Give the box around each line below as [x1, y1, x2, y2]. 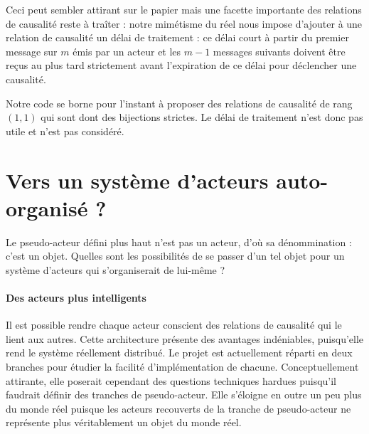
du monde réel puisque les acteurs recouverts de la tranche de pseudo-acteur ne [6, 401, 351, 416]
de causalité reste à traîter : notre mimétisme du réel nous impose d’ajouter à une [6, 16, 363, 31]
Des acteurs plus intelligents [6, 290, 146, 305]
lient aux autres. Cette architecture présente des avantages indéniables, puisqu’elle [6, 331, 364, 346]
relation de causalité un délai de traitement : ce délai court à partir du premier [6, 30, 349, 45]
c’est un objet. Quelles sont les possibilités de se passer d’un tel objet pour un [6, 248, 345, 263]
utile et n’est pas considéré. [6, 123, 124, 138]
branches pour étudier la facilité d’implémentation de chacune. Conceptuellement [6, 359, 359, 374]
